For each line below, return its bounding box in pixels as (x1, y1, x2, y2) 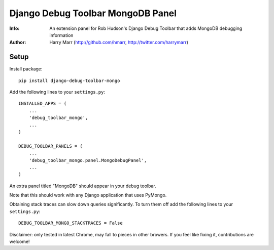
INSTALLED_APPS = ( (18, 101, 67, 106)
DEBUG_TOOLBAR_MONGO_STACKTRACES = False (18, 220, 123, 226)
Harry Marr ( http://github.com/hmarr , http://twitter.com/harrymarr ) (49, 39, 189, 46)
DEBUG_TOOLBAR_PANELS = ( (18, 143, 83, 149)
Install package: (9, 66, 43, 72)
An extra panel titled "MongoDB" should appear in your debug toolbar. (9, 183, 157, 189)
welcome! (9, 238, 30, 245)
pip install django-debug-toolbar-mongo (18, 77, 120, 84)
